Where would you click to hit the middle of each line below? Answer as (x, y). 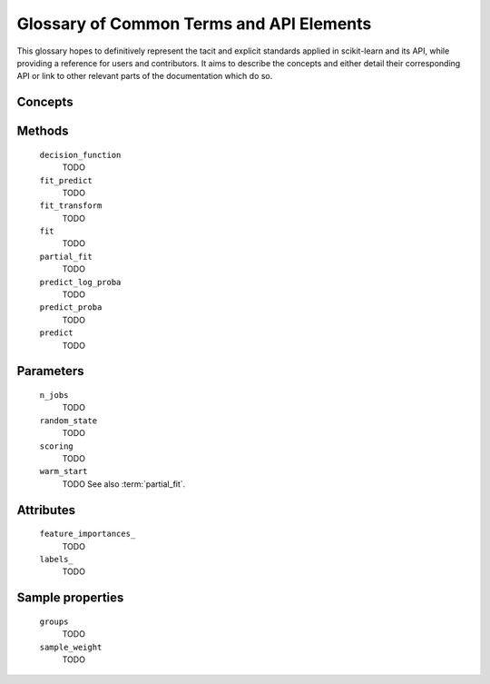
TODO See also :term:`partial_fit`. (124, 484)
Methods (43, 131)
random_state (69, 421)
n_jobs (54, 396)
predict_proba (71, 307)
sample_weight (71, 647)
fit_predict (66, 180)
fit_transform (71, 206)
